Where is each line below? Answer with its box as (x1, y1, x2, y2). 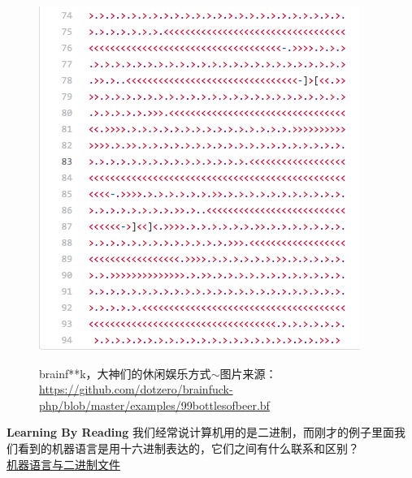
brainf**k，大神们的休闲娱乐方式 (39, 364, 211, 381)
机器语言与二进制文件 (7, 455, 120, 472)
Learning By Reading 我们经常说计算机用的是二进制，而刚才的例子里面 (7, 424, 394, 441)
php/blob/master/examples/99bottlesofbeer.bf (39, 396, 270, 413)
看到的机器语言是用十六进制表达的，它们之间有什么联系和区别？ (17, 439, 359, 456)
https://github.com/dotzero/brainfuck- (39, 381, 233, 398)
